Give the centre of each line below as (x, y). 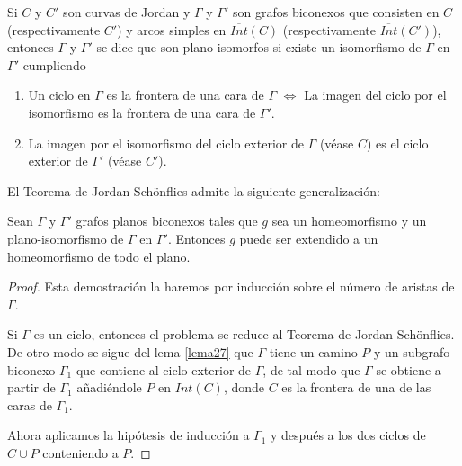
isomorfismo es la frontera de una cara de (142, 112)
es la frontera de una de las (356, 387)
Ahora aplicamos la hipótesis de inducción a (129, 435)
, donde (244, 387)
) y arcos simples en (172, 29)
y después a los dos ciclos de (348, 435)
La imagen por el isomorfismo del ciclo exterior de (166, 143)
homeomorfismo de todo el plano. (99, 256)
